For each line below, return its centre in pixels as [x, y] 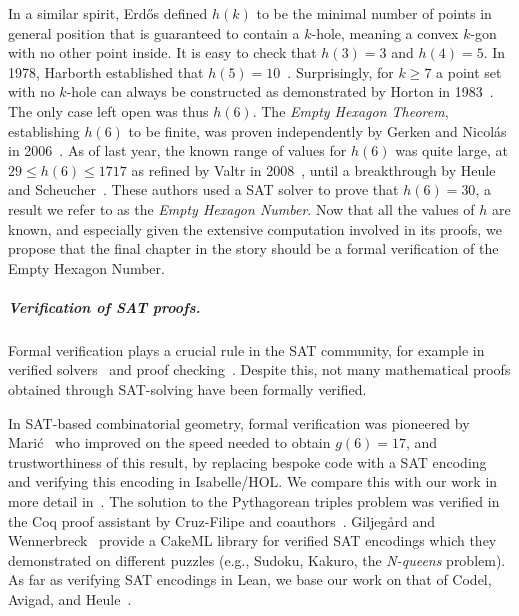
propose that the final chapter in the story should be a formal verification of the [253, 248]
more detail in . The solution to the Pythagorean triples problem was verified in [254, 501]
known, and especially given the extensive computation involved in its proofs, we [255, 228]
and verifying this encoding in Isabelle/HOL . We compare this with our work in [253, 481]
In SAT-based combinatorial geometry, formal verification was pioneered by [239, 422]
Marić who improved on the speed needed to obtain [169, 442]
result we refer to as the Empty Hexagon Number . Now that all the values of [241, 208]
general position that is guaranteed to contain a [154, 32]
